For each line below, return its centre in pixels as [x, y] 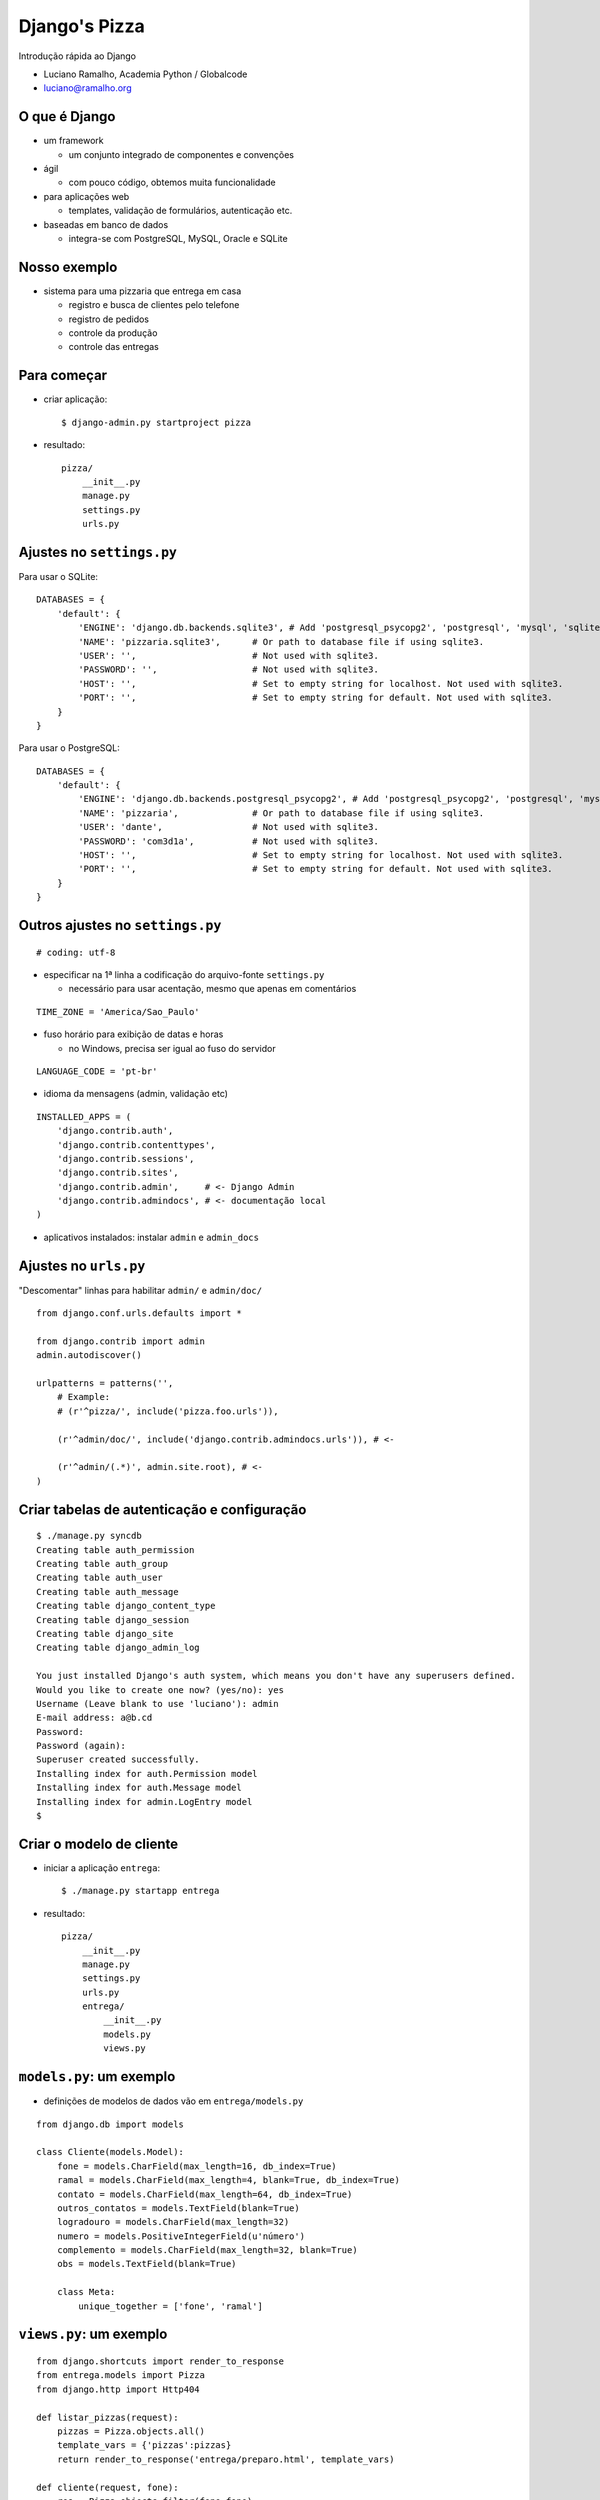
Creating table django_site [105, 1633]
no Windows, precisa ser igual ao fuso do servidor [172, 1048]
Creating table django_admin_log [118, 1648]
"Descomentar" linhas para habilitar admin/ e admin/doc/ [140, 1290]
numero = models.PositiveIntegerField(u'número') [180, 2236]
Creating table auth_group [102, 1564]
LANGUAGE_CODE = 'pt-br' [97, 1071]
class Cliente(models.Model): [110, 2152]
